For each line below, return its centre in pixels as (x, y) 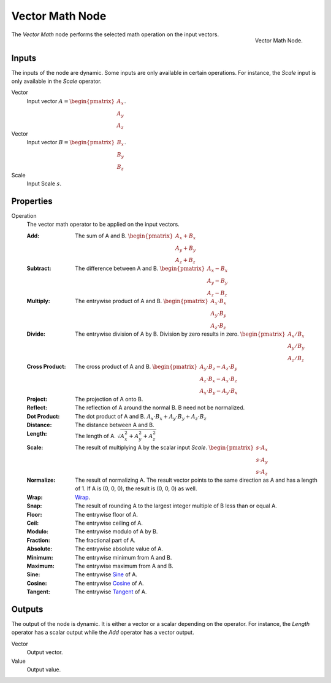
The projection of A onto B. (109, 399)
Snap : (34, 506)
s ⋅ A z (262, 473)
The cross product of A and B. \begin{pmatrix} (136, 366)
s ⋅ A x (262, 448)
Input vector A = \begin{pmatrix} (70, 101)
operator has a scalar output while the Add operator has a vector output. (103, 633)
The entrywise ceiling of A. (109, 523)
